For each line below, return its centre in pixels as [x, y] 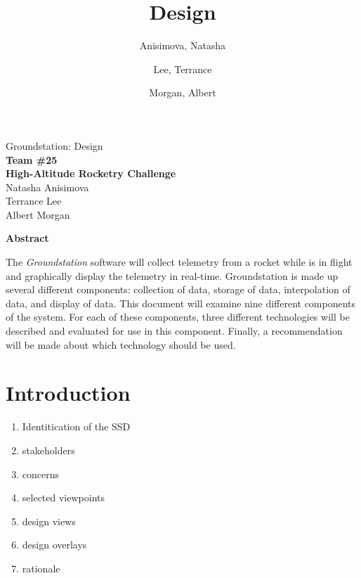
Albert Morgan [38, 214]
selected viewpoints [63, 497]
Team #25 [32, 159]
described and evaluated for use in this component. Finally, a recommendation [174, 331]
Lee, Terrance [183, 69]
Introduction [68, 393]
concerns [41, 474]
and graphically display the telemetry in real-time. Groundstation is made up [172, 275]
